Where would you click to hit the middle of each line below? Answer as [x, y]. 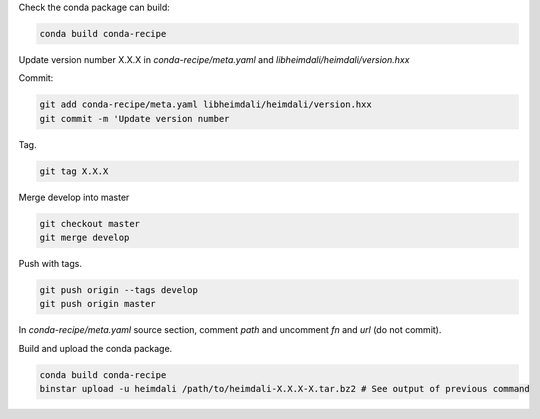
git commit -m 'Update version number [134, 118]
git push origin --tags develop [119, 290]
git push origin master [98, 304]
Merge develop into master [74, 197]
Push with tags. [50, 264]
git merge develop [84, 238]
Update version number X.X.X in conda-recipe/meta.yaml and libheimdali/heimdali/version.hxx [214, 59]
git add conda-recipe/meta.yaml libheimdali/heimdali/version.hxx [205, 104]
